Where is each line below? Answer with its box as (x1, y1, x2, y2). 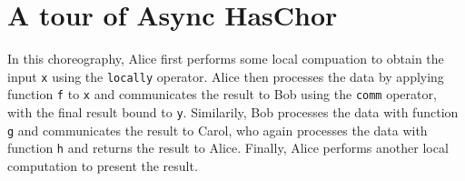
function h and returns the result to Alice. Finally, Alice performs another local (7, 138, 449, 157)
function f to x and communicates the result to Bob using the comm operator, (7, 85, 437, 104)
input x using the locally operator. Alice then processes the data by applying (7, 66, 444, 85)
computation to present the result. (7, 156, 198, 175)
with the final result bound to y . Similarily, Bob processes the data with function (7, 103, 459, 122)
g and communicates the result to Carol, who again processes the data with (7, 120, 428, 139)
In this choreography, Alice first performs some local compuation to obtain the (7, 49, 444, 68)
